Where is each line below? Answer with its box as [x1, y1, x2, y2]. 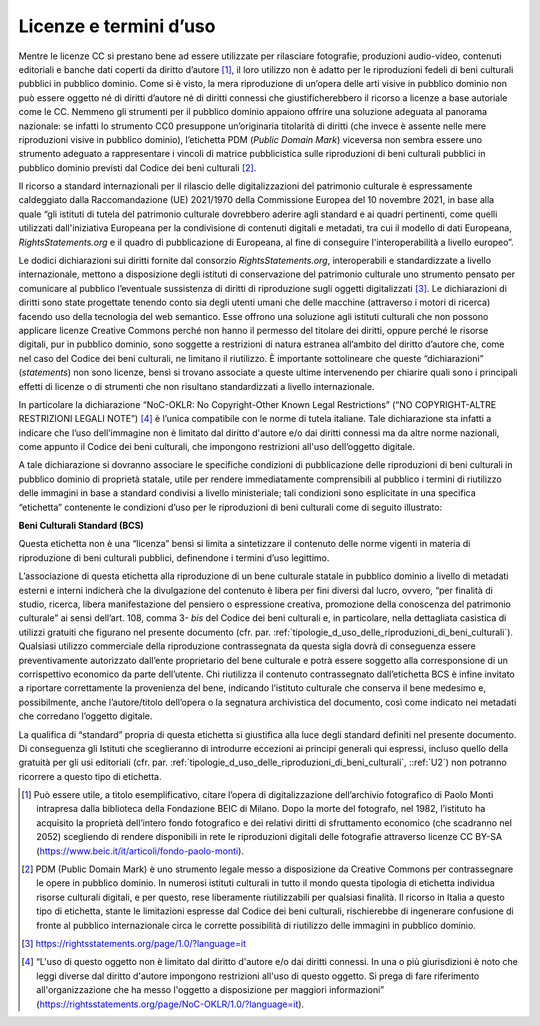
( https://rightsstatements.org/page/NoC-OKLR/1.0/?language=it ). [36, 998, 305, 1010]
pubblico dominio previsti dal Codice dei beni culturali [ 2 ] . [18, 161, 257, 174]
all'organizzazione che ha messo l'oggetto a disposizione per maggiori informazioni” [36, 984, 385, 996]
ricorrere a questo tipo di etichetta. [18, 770, 162, 782]
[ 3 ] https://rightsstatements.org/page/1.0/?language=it [21, 937, 247, 949]
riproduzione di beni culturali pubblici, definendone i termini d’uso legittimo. [18, 551, 330, 564]
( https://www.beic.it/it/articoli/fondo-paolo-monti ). [36, 845, 245, 857]
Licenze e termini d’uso [18, 15, 216, 37]
